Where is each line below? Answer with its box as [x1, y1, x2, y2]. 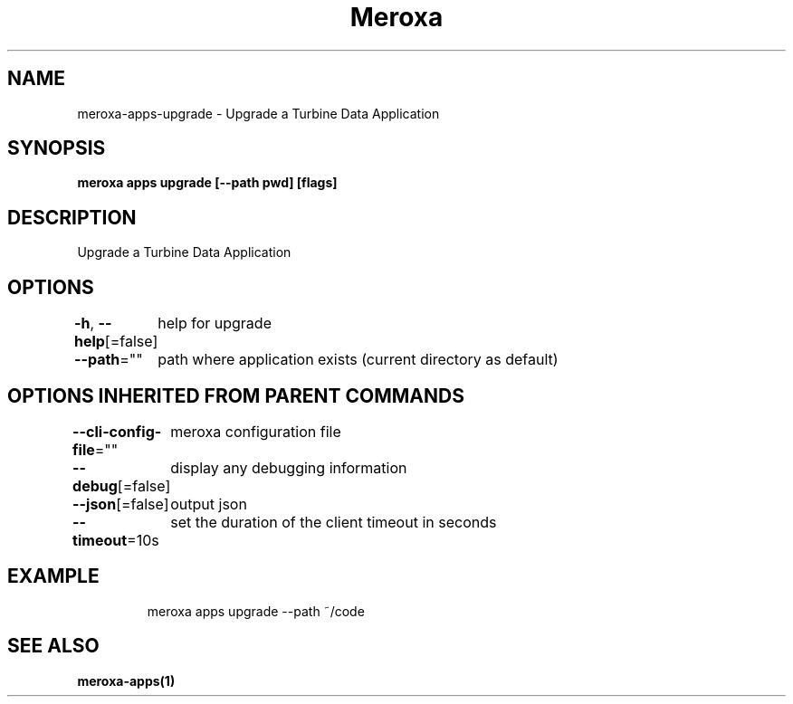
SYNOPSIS [7, 137, 106, 160]
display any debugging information [170, 458, 407, 477]
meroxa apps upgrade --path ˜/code [147, 603, 365, 619]
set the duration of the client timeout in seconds [170, 512, 497, 531]
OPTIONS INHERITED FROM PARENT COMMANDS [7, 384, 464, 407]
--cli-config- [72, 422, 162, 441]
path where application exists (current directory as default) [158, 350, 559, 369]
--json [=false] [72, 494, 169, 513]
